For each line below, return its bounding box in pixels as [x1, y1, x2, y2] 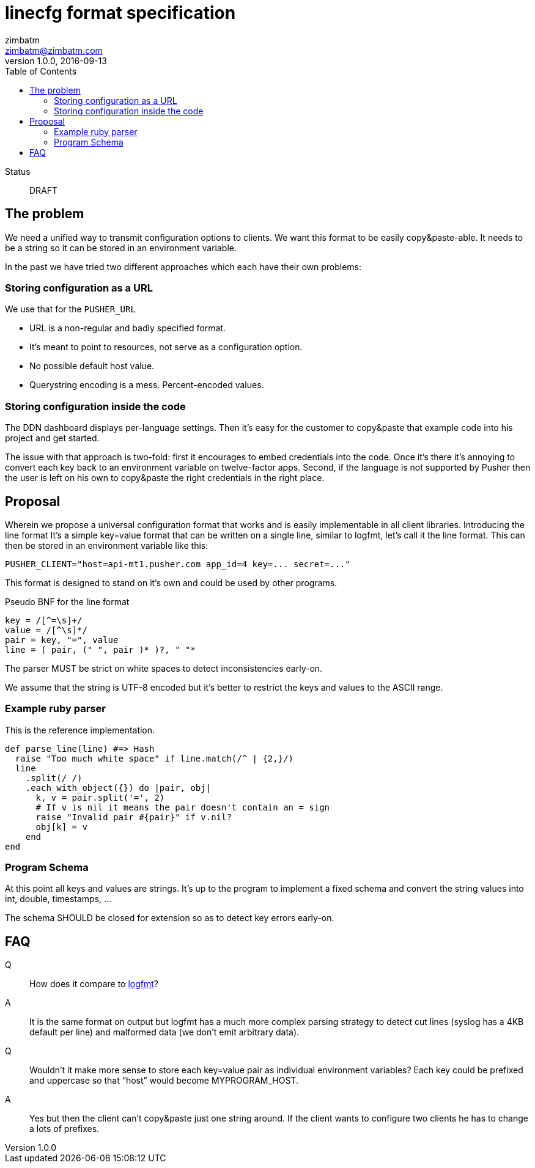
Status [5, 166, 31, 177]
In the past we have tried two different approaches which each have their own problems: [5, 261, 362, 272]
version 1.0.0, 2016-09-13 [5, 55, 107, 66]
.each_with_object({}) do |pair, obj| [25, 782, 212, 793]
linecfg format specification [5, 2, 236, 23]
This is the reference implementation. [5, 724, 155, 735]
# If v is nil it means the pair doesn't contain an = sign [35, 802, 330, 812]
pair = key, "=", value [5, 634, 119, 645]
